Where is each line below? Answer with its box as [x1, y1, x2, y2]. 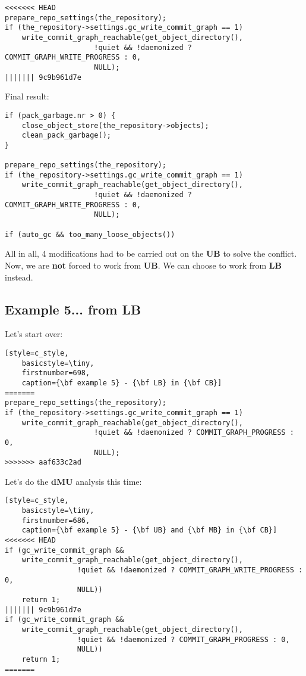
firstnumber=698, [21, 369, 90, 378]
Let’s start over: [5, 328, 63, 340]
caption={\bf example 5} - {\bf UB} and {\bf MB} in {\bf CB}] [21, 526, 277, 535]
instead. [5, 270, 33, 283]
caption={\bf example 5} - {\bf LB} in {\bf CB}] [21, 378, 222, 387]
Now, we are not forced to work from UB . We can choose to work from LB [5, 258, 282, 271]
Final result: [5, 90, 49, 102]
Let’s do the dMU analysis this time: [5, 475, 142, 487]
